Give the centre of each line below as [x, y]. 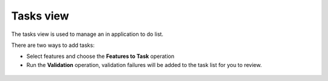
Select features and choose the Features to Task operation [100, 56]
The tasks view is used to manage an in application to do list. [87, 34]
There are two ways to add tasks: [53, 45]
